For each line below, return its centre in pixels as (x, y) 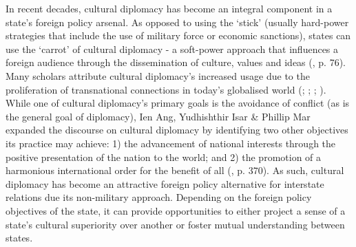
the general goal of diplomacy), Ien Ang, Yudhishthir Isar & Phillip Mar (158, 116)
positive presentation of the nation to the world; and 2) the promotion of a (164, 157)
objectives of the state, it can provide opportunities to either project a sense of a (176, 210)
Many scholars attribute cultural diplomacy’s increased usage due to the (158, 75)
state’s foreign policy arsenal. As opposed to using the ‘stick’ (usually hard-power (177, 22)
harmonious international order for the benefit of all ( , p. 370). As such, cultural (175, 170)
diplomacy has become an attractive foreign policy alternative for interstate (165, 183)
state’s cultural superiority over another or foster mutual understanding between (175, 224)
